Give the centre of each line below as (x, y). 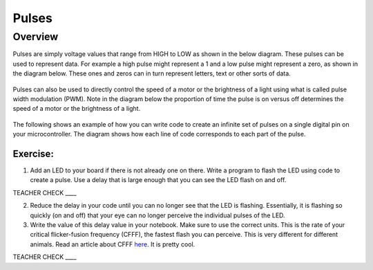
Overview (36, 37)
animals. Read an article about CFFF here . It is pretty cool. (113, 244)
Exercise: (34, 153)
